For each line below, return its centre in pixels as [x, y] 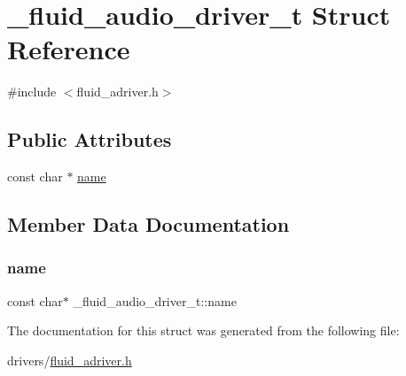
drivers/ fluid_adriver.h [70, 360]
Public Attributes [90, 139]
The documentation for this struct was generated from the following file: [203, 330]
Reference [69, 49]
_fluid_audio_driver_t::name [155, 300]
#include [32, 92]
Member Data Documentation [148, 224]
